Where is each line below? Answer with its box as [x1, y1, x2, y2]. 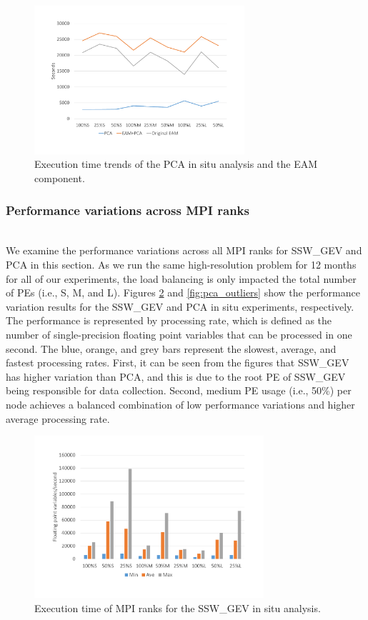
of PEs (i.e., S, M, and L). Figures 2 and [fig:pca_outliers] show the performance [6, 285, 360, 300]
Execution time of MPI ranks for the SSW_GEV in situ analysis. [34, 600, 321, 615]
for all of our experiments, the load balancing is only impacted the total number [6, 271, 357, 286]
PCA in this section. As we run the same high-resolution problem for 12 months [6, 257, 357, 272]
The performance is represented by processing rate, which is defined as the [6, 313, 332, 328]
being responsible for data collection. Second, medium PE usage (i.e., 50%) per [6, 383, 352, 398]
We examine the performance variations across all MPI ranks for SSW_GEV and [6, 243, 362, 258]
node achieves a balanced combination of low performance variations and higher [6, 396, 355, 411]
